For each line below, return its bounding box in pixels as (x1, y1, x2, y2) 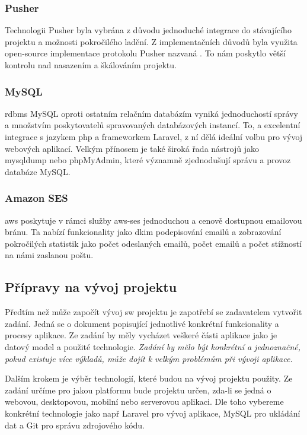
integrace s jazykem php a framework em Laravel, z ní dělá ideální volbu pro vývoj (5, 131, 303, 142)
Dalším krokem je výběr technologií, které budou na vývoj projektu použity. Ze (5, 372, 293, 385)
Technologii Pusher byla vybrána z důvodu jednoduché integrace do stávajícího (5, 24, 292, 36)
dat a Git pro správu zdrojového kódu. (5, 418, 145, 431)
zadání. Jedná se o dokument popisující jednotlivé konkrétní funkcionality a (5, 317, 279, 329)
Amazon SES (5, 190, 68, 205)
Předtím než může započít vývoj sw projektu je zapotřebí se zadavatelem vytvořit (5, 306, 302, 318)
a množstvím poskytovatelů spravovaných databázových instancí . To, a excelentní (5, 119, 300, 131)
